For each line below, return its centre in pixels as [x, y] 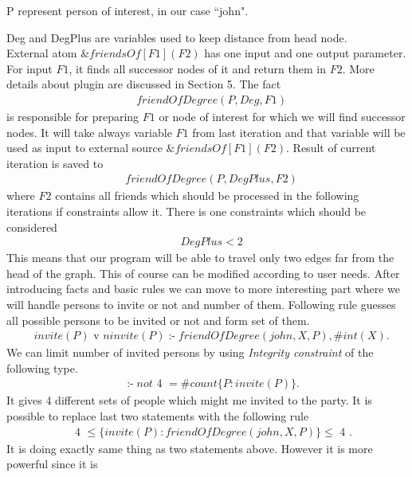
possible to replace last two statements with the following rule [158, 416]
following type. [42, 368]
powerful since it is [52, 464]
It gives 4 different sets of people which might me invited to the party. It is [189, 400]
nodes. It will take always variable [89, 132]
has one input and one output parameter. [305, 53]
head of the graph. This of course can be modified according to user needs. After [203, 273]
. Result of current [331, 148]
